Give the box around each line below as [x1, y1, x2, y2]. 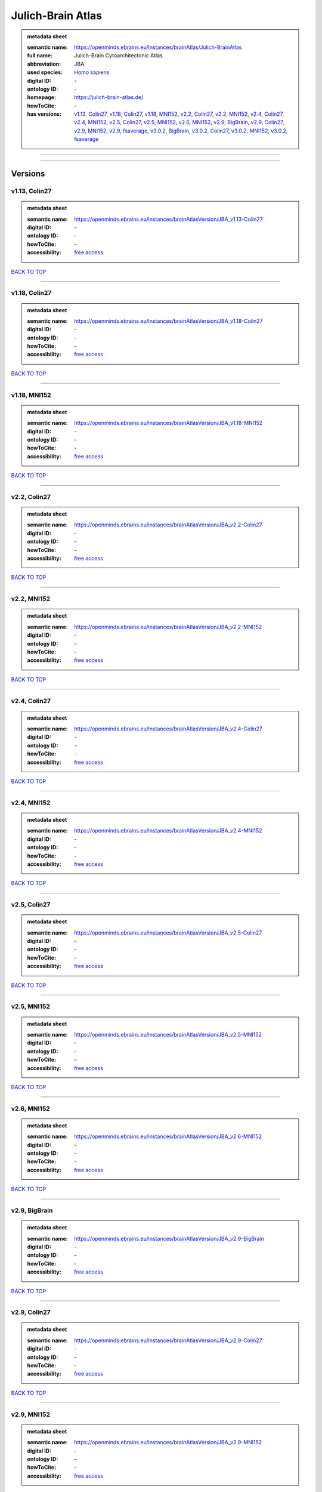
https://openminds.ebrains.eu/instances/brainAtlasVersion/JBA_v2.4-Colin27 [74, 725, 262, 732]
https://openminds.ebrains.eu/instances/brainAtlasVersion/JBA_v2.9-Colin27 [74, 1337, 262, 1344]
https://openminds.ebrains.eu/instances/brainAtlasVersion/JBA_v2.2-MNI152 [74, 623, 262, 630]
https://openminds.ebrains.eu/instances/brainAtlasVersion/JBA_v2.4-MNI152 [74, 827, 262, 834]
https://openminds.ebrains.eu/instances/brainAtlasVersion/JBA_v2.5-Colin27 [74, 929, 262, 936]
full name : [27, 52, 53, 59]
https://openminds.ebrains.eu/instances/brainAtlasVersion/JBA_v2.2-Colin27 [74, 521, 262, 528]
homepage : [27, 94, 57, 101]
